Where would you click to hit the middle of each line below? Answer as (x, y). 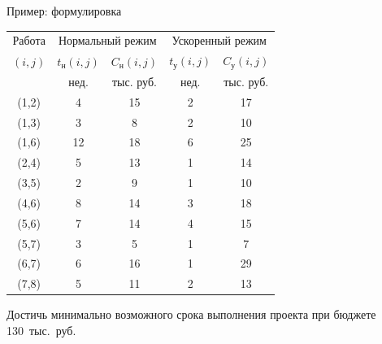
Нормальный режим (107, 40)
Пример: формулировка (64, 11)
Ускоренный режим (219, 40)
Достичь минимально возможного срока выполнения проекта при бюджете (191, 314)
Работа (29, 40)
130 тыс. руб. (41, 331)
